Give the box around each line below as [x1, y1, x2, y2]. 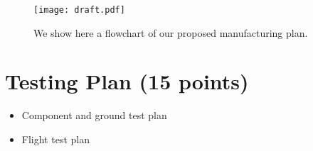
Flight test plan [21, 131, 90, 146]
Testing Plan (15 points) [5, 67, 249, 96]
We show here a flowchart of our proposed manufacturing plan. [33, 25, 308, 40]
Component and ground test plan [21, 108, 167, 123]
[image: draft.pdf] [33, 5, 125, 15]
